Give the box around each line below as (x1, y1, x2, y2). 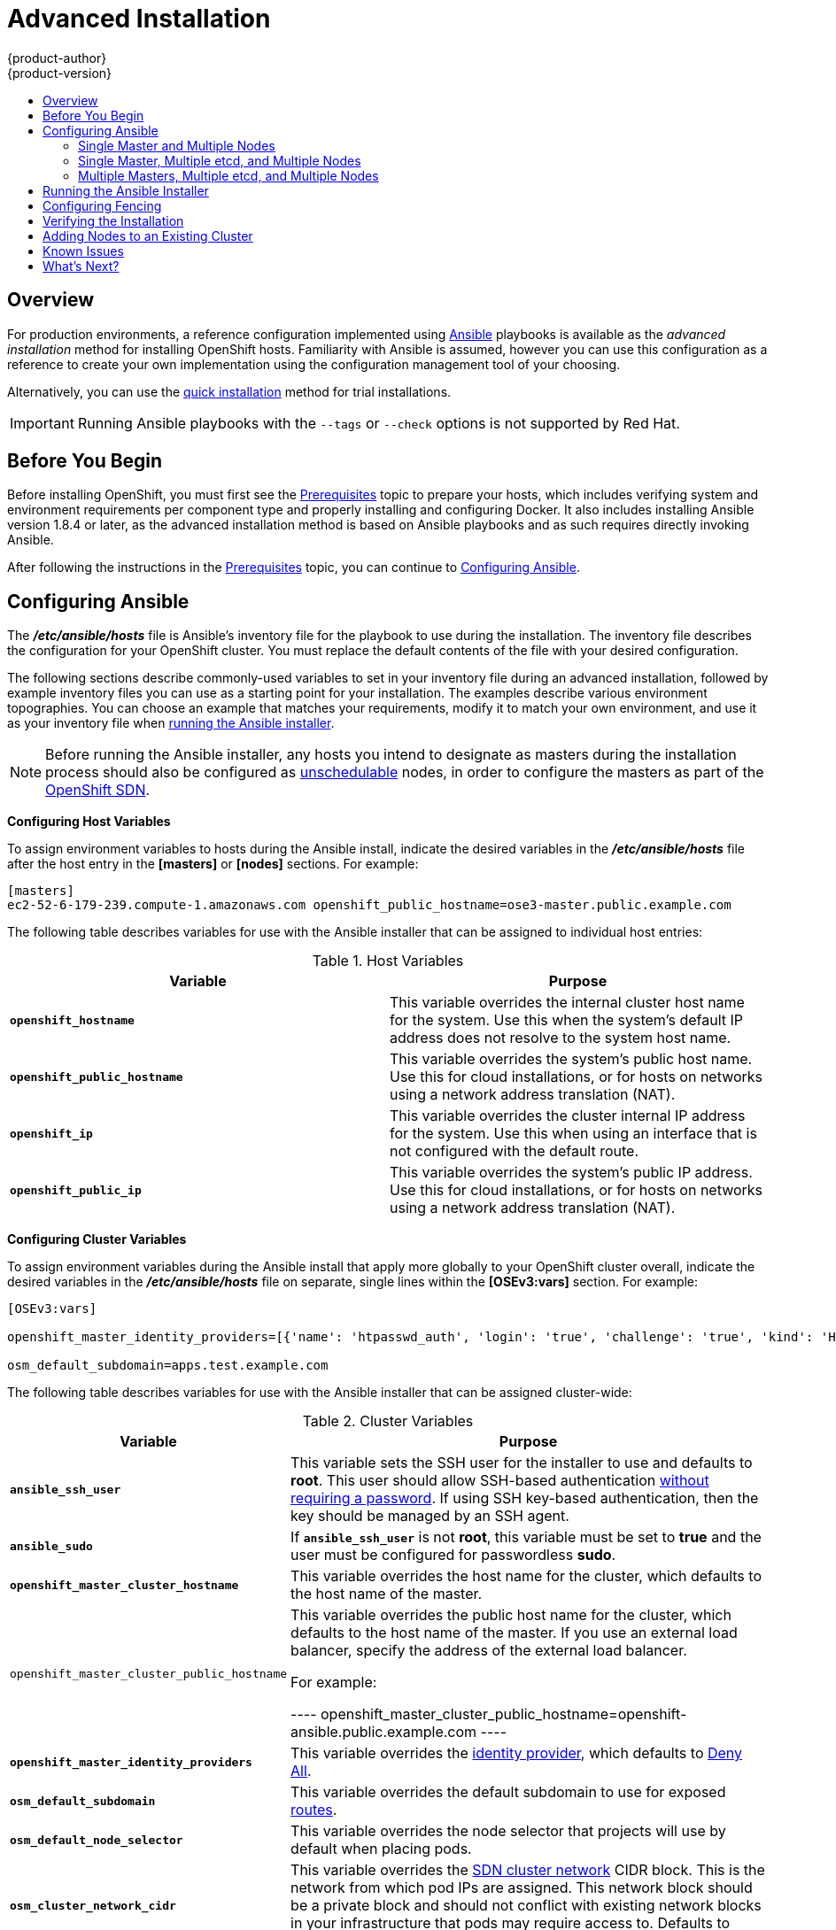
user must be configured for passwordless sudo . (290, 1546, 616, 1564)
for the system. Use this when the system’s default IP (390, 1011, 744, 1030)
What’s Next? (43, 258, 120, 274)
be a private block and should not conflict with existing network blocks (290, 1896, 762, 1915)
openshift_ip (10, 1126, 93, 1140)
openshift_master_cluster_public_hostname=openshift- (321, 1705, 687, 1724)
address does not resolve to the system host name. (390, 1029, 731, 1047)
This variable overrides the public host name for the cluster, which (290, 1606, 731, 1625)
